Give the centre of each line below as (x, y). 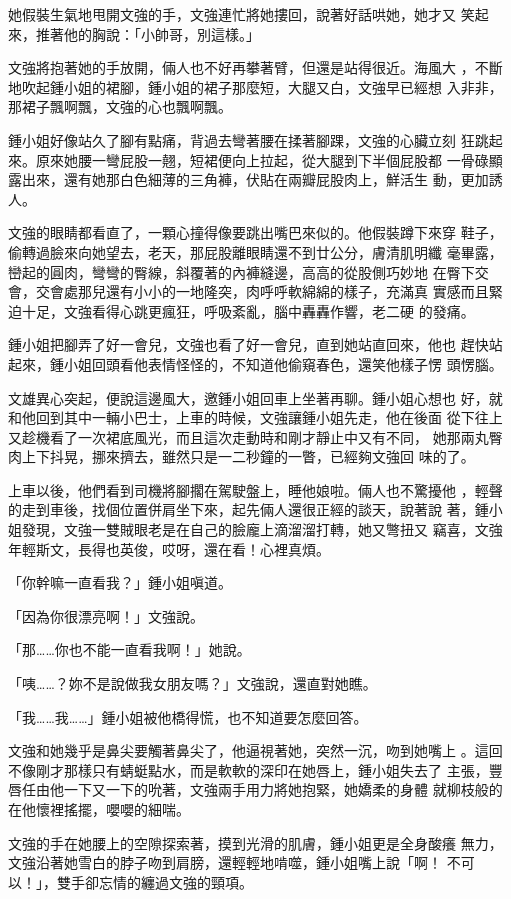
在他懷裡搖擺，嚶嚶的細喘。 (99, 809)
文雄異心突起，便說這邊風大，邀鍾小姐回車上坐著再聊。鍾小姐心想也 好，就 (255, 397)
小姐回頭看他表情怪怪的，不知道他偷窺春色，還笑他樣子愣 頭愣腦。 (283, 363)
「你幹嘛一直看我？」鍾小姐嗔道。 (120, 582)
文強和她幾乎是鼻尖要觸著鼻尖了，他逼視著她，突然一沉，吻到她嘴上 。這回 (255, 750)
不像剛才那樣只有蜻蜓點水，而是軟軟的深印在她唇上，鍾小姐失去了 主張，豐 (255, 769)
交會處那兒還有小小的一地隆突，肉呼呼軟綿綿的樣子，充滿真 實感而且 (262, 291)
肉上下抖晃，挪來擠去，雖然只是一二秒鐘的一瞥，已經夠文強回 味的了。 (241, 456)
